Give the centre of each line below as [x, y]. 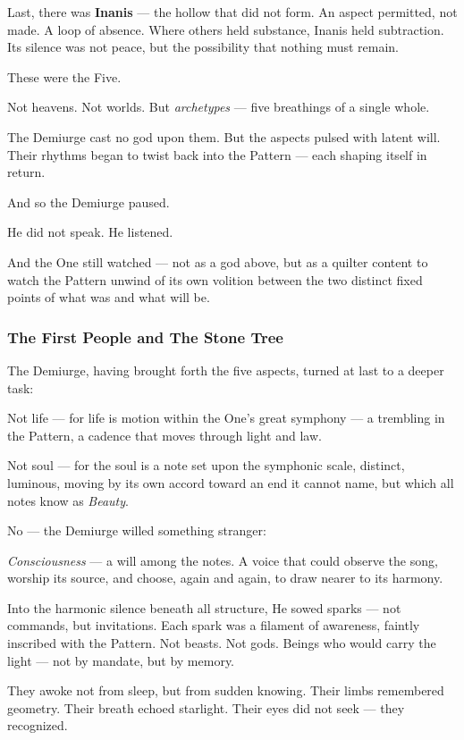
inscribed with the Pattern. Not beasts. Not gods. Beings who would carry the [222, 643]
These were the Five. [64, 76]
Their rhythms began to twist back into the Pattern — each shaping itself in [217, 154]
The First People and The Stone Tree [145, 336]
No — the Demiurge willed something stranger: [137, 530]
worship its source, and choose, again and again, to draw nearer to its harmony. [225, 578]
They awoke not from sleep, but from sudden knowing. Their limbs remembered [226, 690]
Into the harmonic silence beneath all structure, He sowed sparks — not [204, 607]
